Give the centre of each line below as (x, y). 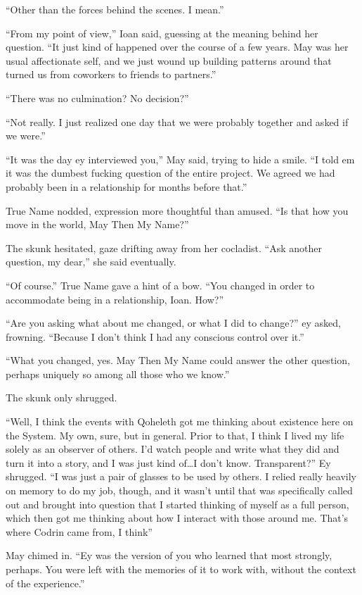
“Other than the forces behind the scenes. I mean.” (115, 9)
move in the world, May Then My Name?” (97, 224)
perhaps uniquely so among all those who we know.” (118, 374)
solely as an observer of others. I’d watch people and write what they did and (173, 449)
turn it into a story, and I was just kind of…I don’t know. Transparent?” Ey (168, 462)
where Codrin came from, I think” (79, 531)
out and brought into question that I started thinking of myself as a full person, (177, 504)
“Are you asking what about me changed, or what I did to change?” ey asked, (173, 323)
